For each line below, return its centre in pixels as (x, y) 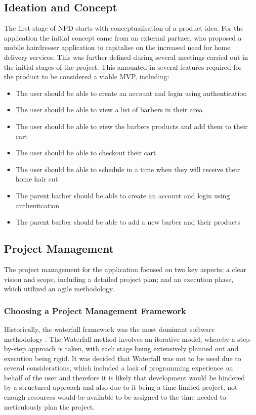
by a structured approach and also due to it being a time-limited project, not (121, 387)
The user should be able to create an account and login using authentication (131, 93)
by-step (15, 348)
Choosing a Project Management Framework (95, 310)
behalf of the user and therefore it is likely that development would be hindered (125, 377)
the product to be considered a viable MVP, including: (87, 76)
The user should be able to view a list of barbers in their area (109, 110)
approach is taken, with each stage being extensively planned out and (133, 348)
